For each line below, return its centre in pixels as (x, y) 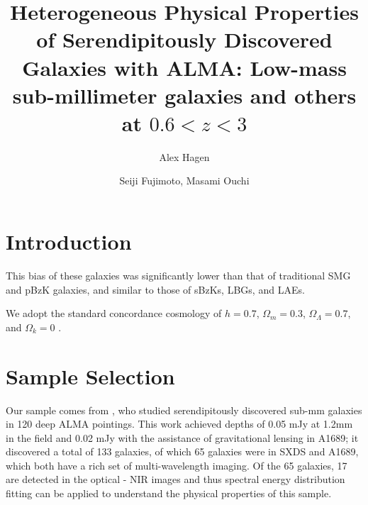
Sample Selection (90, 376)
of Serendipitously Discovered (184, 39)
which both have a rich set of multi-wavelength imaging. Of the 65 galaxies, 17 (177, 465)
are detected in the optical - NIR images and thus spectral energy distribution (175, 479)
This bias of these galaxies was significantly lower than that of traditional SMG (178, 275)
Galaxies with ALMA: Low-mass (184, 67)
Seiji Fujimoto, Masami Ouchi (184, 181)
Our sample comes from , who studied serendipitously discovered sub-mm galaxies (184, 410)
